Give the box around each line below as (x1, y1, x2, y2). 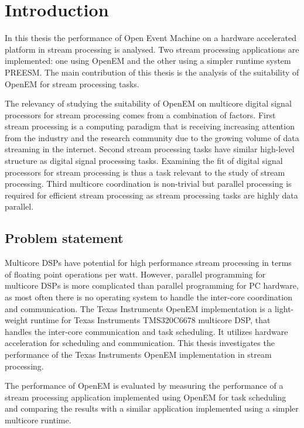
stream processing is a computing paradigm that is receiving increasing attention (5, 120, 295, 132)
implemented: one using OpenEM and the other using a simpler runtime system (5, 54, 291, 67)
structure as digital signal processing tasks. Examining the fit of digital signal (5, 155, 283, 167)
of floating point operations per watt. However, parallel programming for (5, 268, 266, 280)
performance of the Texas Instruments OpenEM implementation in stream (5, 348, 272, 360)
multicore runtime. (5, 413, 71, 426)
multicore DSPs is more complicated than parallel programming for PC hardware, (5, 279, 299, 292)
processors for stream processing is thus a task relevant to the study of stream (5, 166, 285, 178)
